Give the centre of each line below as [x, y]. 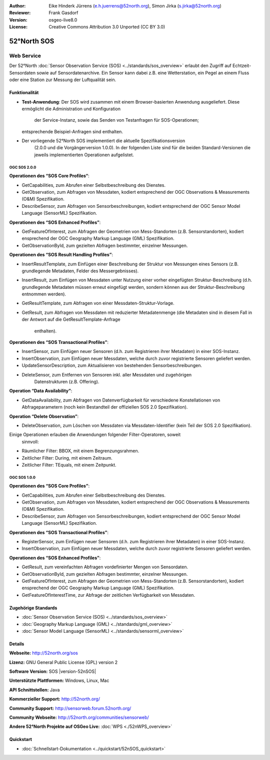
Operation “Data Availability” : [41, 391]
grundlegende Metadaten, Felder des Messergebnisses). [80, 271]
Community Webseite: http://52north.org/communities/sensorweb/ [79, 717]
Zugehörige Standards [33, 608]
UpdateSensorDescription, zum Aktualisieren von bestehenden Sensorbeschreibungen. [112, 365]
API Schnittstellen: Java [34, 690]
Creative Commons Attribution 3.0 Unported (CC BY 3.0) [107, 27]
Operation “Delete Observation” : [44, 416]
